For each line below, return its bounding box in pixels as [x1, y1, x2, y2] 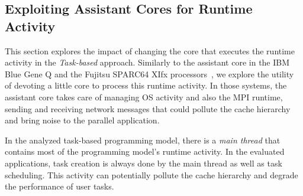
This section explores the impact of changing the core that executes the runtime [5, 44, 295, 57]
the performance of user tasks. [5, 180, 114, 192]
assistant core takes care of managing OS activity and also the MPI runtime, [5, 90, 283, 103]
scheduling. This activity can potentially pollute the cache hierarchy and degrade [5, 168, 298, 181]
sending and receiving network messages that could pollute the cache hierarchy [5, 102, 291, 115]
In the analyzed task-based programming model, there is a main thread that [5, 133, 281, 146]
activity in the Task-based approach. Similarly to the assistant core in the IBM [5, 56, 290, 68]
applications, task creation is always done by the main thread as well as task [5, 156, 282, 169]
